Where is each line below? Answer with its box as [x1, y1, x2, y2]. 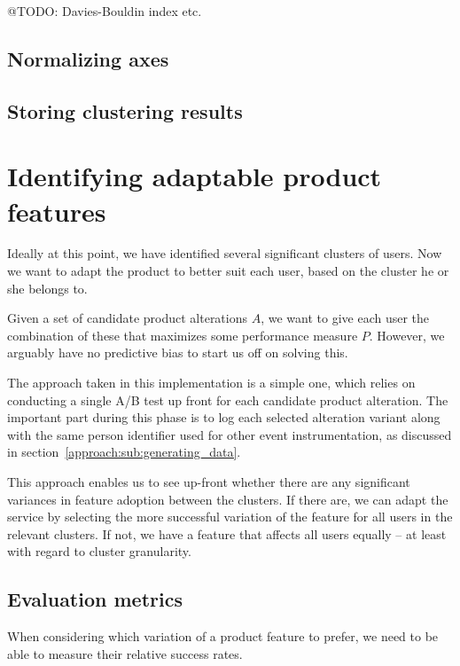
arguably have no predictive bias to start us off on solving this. [7, 343, 348, 362]
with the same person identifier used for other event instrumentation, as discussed [7, 425, 452, 443]
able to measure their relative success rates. [7, 644, 243, 662]
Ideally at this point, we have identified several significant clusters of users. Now [7, 244, 442, 262]
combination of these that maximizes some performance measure [7, 325, 358, 344]
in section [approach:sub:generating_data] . [7, 443, 241, 461]
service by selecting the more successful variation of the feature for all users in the [7, 507, 453, 526]
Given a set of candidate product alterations [7, 309, 248, 327]
